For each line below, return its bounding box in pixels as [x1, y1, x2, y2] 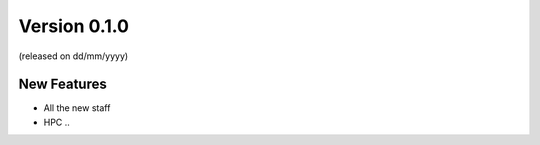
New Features [18, 76, 107, 93]
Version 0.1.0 [18, 15, 130, 37]
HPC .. [43, 116, 70, 128]
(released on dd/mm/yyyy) [18, 50, 129, 62]
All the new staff [43, 102, 111, 114]
